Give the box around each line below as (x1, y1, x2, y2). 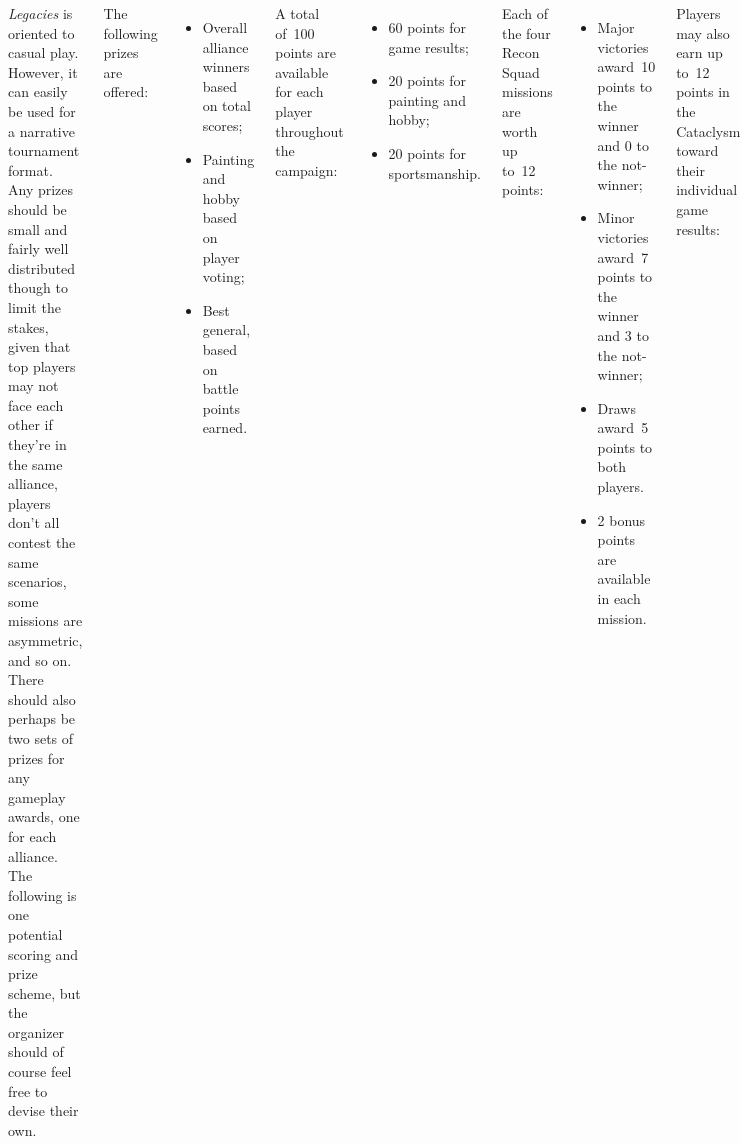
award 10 (597, 56, 656, 77)
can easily (8, 81, 68, 102)
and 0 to (597, 134, 649, 155)
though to (8, 277, 68, 298)
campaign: (275, 159, 338, 180)
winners (202, 56, 250, 77)
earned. (202, 417, 248, 438)
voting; (202, 266, 245, 287)
